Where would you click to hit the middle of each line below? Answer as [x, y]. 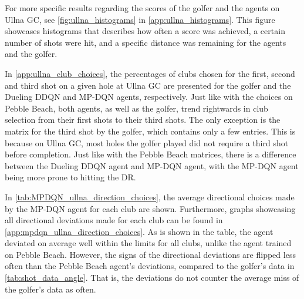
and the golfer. [31, 54]
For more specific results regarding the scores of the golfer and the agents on [142, 8]
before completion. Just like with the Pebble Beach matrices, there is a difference [151, 154]
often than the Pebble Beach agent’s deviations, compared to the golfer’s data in [150, 266]
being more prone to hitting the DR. [70, 177]
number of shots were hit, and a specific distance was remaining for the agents [146, 42]
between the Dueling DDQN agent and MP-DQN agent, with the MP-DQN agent [152, 165]
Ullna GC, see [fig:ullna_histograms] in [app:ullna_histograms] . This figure [140, 19]
